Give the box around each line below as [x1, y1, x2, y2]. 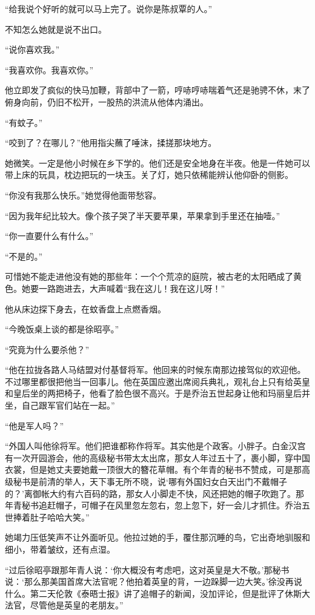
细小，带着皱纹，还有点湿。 [5, 543, 115, 555]
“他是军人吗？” [5, 419, 64, 432]
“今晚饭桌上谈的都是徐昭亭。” [5, 323, 119, 335]
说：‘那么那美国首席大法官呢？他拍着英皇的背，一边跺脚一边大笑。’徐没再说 [5, 575, 302, 588]
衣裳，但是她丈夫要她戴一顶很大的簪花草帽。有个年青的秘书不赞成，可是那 [5, 463, 302, 476]
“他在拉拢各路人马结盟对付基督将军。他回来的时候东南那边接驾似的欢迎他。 [5, 363, 306, 376]
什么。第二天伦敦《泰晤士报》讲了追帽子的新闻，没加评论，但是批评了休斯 [5, 587, 302, 599]
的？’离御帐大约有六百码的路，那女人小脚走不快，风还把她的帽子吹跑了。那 [5, 487, 304, 499]
